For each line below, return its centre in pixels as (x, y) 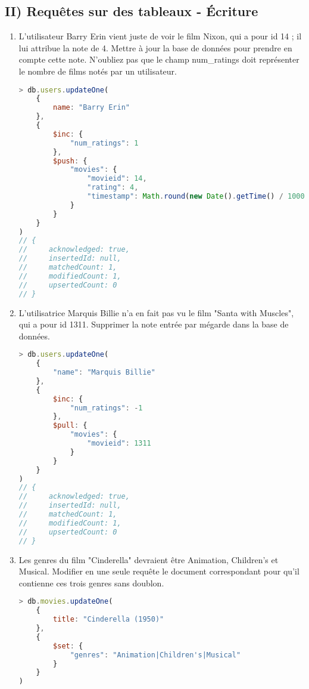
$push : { (70, 161)
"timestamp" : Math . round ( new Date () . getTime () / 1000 (196, 197)
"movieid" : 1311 (119, 444)
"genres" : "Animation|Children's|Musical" (155, 655)
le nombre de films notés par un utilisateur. (98, 71)
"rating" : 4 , (113, 188)
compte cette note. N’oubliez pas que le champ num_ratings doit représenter (159, 59)
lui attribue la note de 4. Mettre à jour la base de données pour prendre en (155, 47)
